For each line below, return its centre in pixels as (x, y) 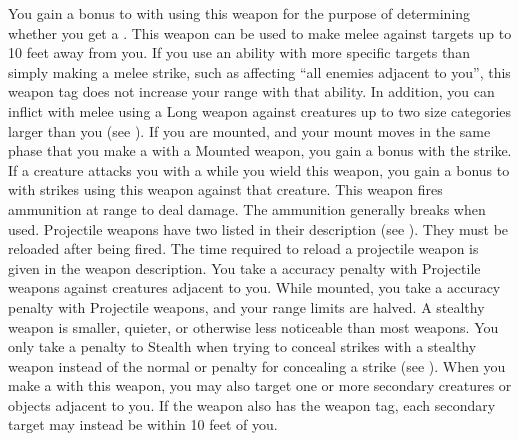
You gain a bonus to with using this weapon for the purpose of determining (239, 13)
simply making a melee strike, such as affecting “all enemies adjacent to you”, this (259, 71)
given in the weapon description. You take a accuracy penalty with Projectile (244, 267)
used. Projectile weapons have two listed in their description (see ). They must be (258, 228)
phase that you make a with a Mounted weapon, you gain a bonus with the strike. (260, 150)
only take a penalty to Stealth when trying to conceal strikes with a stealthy (242, 346)
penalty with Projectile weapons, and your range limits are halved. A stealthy (246, 306)
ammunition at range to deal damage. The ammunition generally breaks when (247, 208)
